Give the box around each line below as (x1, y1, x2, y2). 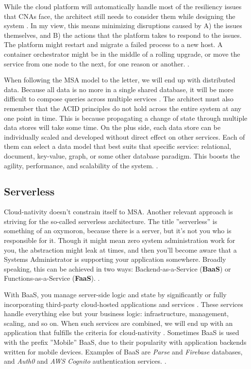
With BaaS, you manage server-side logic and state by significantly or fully (4, 289, 227, 300)
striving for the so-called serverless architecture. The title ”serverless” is (4, 216, 218, 226)
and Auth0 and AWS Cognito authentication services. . (4, 356, 167, 366)
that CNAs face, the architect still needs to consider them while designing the (4, 11, 235, 21)
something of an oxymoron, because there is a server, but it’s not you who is (4, 225, 232, 236)
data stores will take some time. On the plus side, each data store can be (4, 122, 221, 132)
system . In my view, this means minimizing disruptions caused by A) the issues (4, 20, 242, 31)
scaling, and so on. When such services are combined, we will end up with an (4, 318, 233, 328)
